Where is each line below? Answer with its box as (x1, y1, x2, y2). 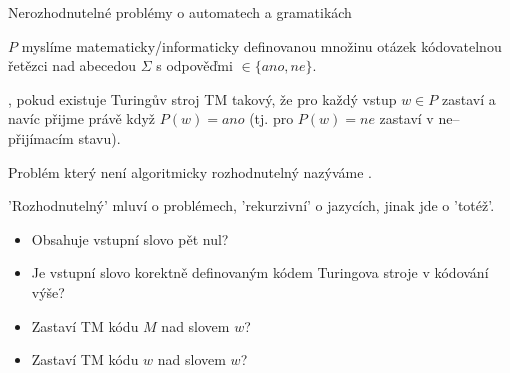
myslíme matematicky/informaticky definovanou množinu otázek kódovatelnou (21, 35, 502, 56)
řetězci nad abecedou (8, 55, 136, 76)
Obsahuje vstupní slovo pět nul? (31, 228, 229, 249)
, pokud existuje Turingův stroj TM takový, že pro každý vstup (8, 88, 397, 109)
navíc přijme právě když (8, 108, 156, 129)
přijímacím (8, 127, 74, 148)
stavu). (78, 127, 121, 148)
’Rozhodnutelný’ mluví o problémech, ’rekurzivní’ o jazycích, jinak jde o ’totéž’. (8, 195, 495, 216)
